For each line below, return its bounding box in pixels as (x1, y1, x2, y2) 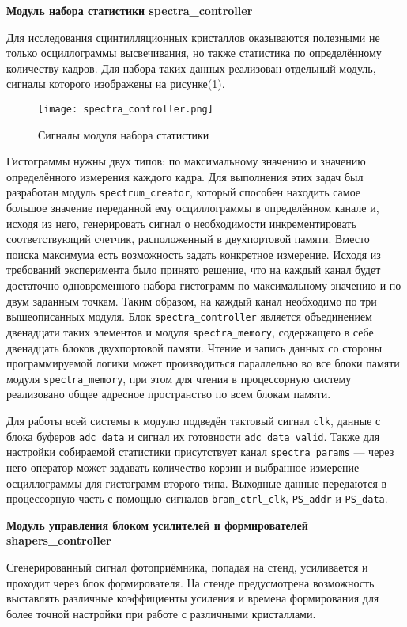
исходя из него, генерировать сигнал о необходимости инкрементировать (6, 215, 356, 231)
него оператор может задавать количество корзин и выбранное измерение (6, 458, 360, 475)
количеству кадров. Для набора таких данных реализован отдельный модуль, (6, 59, 376, 76)
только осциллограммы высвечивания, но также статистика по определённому (6, 44, 382, 61)
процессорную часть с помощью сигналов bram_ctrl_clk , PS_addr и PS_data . (6, 490, 388, 507)
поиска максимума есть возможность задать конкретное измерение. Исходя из (6, 245, 381, 262)
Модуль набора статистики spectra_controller (6, 2, 253, 18)
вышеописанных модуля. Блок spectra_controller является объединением (6, 308, 372, 325)
